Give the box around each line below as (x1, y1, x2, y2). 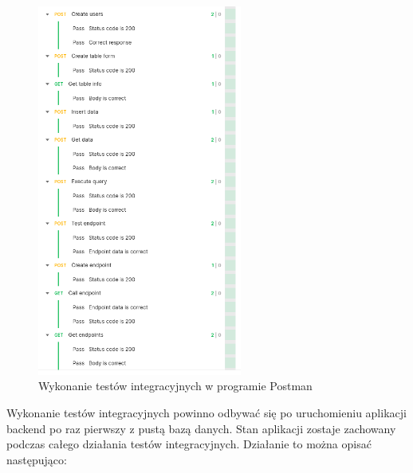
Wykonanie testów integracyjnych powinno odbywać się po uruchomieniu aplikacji (6, 405, 407, 420)
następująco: (6, 451, 67, 467)
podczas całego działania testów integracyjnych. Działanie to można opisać (6, 436, 372, 452)
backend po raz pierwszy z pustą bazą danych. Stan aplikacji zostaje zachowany (6, 420, 396, 436)
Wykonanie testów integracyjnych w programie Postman (38, 377, 313, 394)
